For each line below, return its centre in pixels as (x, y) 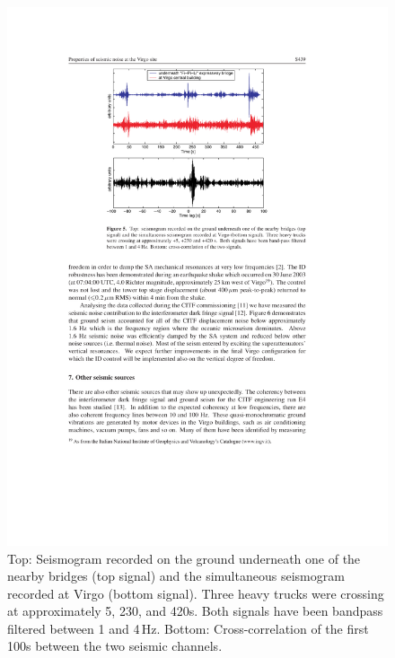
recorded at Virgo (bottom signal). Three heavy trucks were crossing (196, 593)
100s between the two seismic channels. (115, 646)
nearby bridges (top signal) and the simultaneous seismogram (176, 576)
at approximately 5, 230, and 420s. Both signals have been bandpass (195, 611)
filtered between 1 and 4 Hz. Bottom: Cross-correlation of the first (188, 628)
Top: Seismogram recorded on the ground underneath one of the (184, 558)
